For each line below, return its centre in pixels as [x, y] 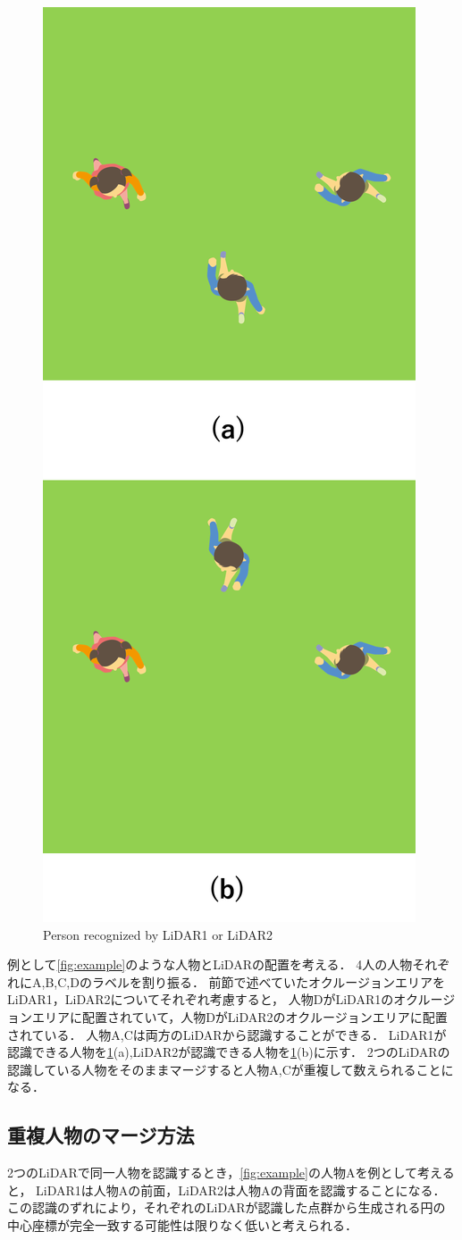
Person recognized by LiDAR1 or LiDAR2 [158, 934]
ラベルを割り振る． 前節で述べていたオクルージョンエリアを [269, 981]
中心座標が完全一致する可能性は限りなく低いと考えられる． [182, 1224]
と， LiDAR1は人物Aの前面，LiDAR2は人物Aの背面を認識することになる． [227, 1190]
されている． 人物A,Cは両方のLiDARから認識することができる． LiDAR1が [227, 1034]
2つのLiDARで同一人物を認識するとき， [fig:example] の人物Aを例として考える [231, 1173]
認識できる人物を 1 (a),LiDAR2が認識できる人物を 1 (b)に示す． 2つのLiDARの [229, 1052]
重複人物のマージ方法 [101, 1135]
